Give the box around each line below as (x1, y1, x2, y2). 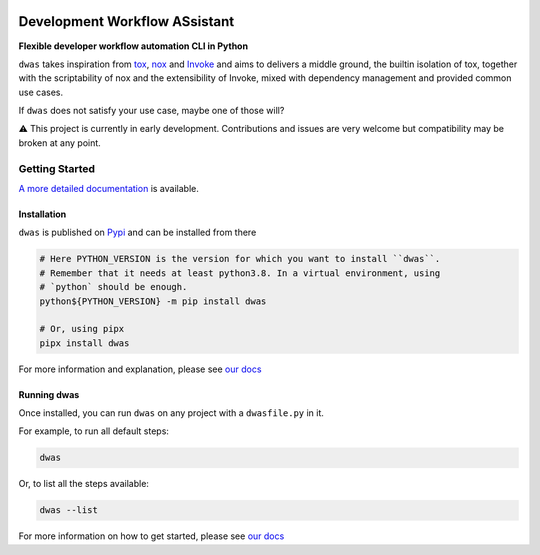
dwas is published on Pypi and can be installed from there (18, 226, 257, 239)
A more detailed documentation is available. (18, 183, 199, 194)
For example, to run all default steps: (18, 425, 170, 437)
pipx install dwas (39, 337, 130, 349)
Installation (18, 208, 67, 220)
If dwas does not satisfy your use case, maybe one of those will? (18, 105, 285, 117)
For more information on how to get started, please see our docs (18, 530, 285, 542)
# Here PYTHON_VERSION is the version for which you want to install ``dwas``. (39, 253, 441, 265)
